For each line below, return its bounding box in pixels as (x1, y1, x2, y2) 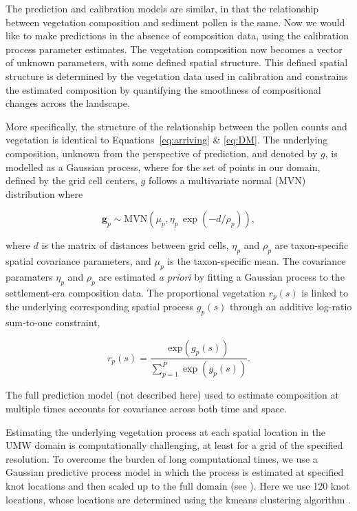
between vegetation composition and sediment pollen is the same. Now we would (6, 14, 345, 29)
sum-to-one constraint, (6, 314, 100, 329)
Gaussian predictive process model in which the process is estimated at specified (6, 465, 344, 479)
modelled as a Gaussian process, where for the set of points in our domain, (6, 159, 321, 174)
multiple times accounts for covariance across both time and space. (6, 401, 287, 416)
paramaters (6, 269, 53, 283)
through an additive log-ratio (229, 299, 352, 314)
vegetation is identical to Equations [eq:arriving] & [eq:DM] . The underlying (6, 132, 328, 147)
